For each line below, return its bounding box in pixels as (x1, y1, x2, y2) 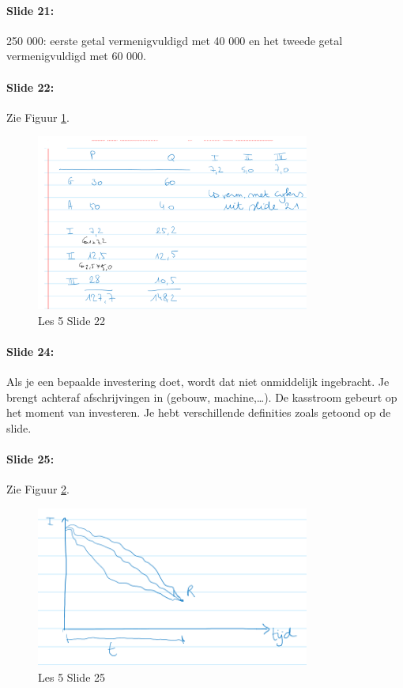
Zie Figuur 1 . (6, 108, 70, 125)
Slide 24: (6, 342, 55, 359)
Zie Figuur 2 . (6, 481, 70, 497)
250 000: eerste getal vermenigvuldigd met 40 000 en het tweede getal (6, 32, 343, 48)
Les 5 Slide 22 (38, 312, 106, 328)
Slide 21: (6, 2, 55, 18)
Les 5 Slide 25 (38, 668, 106, 685)
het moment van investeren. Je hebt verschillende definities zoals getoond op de (6, 404, 391, 421)
